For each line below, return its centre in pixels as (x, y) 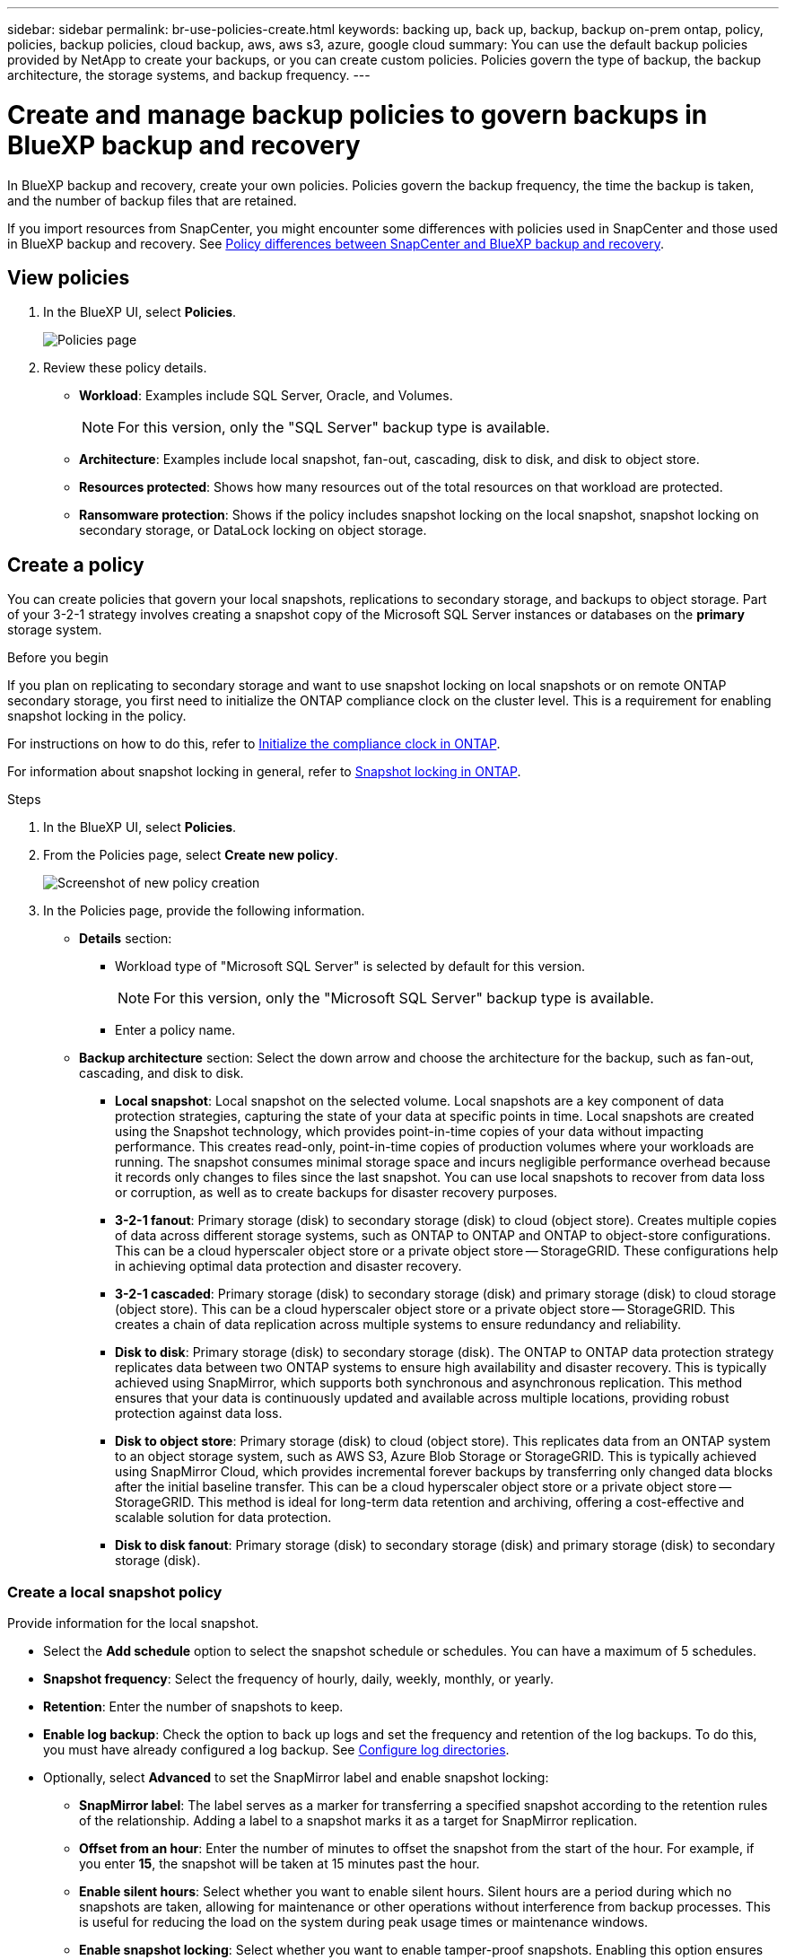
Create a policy (76, 564)
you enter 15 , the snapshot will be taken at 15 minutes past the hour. (279, 1863)
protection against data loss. (199, 1413)
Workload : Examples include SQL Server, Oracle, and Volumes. (266, 396)
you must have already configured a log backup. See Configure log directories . (276, 1749)
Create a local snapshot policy (115, 1592)
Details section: (126, 939)
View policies (69, 277)
